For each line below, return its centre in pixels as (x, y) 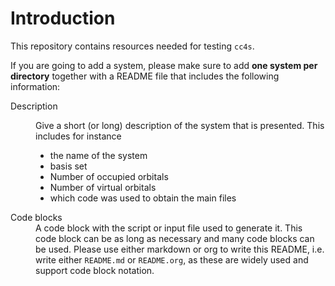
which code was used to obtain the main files (143, 198)
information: (35, 86)
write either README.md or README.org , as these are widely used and (172, 259)
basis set (68, 166)
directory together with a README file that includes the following (145, 76)
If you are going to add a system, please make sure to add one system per (164, 65)
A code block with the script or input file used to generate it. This (169, 228)
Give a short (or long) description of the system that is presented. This (180, 125)
